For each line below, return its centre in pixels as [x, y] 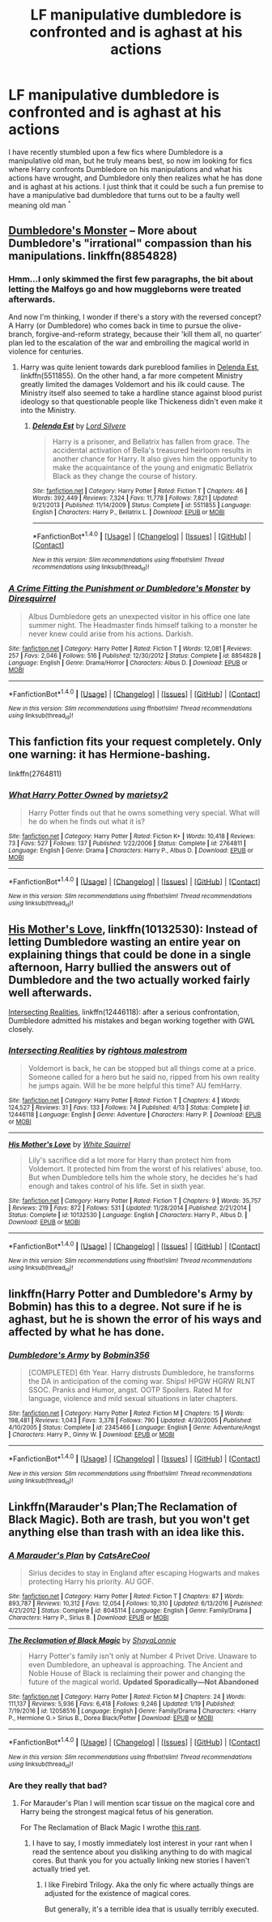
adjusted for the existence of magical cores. [118, 1894]
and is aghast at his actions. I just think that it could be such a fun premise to [136, 186]
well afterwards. [50, 993]
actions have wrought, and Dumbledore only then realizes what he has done [136, 178]
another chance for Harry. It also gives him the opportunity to [155, 459]
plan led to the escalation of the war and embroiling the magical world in [129, 343]
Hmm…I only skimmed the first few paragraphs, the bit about [131, 279]
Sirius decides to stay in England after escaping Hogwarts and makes [144, 1573]
